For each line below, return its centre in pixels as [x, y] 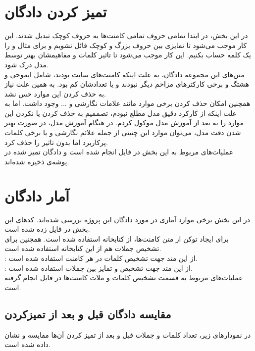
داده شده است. [27, 344]
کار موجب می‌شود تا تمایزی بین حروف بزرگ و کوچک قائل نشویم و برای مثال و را [126, 45]
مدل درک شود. [26, 64]
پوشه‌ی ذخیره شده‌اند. [37, 161]
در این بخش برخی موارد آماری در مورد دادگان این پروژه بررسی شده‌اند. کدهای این [127, 219]
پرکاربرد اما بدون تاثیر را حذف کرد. [56, 142]
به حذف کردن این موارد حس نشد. [55, 93]
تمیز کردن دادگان [56, 12]
